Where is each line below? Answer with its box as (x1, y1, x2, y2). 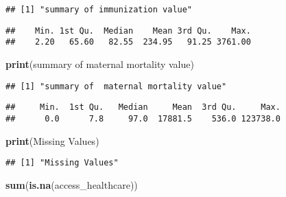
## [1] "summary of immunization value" (5, 5, 193, 14)
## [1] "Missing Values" (5, 158, 119, 168)
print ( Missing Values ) (5, 133, 99, 148)
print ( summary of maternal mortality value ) (5, 56, 194, 71)
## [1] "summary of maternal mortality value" (5, 81, 227, 91)
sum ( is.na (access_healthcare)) (5, 177, 138, 192)
